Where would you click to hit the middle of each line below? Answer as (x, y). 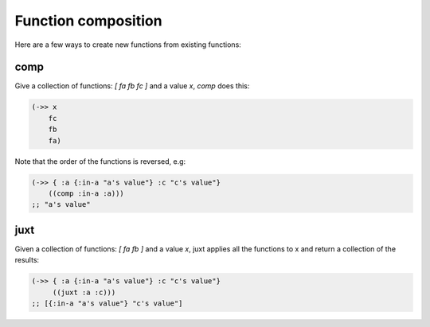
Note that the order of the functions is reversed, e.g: (100, 161)
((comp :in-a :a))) (86, 193)
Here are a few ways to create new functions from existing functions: (128, 45)
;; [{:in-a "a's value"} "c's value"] (107, 304)
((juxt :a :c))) (84, 292)
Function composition (88, 21)
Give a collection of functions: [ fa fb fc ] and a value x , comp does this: (132, 86)
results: (27, 260)
